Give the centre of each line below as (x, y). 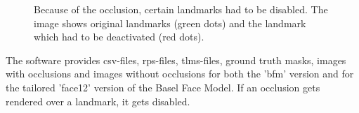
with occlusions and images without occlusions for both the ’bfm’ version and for (180, 74)
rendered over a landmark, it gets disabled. (98, 101)
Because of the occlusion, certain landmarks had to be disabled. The (181, 9)
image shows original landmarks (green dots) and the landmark (170, 23)
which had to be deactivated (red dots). (119, 37)
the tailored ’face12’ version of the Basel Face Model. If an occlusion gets (163, 87)
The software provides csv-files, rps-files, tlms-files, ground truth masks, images (176, 60)
